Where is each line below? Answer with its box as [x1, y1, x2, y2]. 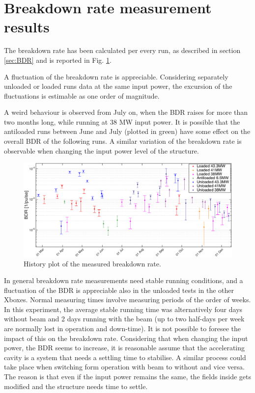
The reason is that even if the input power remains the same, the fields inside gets [4, 371, 252, 381]
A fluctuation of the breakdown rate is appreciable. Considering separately [4, 71, 228, 81]
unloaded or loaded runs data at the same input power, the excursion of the [4, 81, 232, 91]
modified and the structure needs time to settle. [4, 381, 148, 391]
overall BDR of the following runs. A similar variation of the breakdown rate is [4, 136, 242, 146]
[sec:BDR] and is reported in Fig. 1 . [4, 54, 112, 65]
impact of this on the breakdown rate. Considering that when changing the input [4, 333, 248, 343]
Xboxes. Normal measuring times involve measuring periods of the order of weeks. [4, 294, 251, 305]
